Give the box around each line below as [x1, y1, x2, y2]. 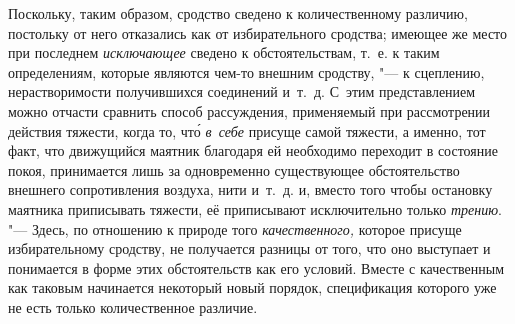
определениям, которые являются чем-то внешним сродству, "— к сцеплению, [8, 61, 485, 82]
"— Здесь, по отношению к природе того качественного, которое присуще [8, 218, 462, 239]
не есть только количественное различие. [8, 296, 258, 317]
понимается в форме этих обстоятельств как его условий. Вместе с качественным [8, 257, 505, 278]
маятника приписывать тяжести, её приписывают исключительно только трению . [8, 198, 502, 219]
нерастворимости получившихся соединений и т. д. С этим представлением [8, 81, 476, 102]
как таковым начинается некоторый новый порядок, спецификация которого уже [8, 277, 497, 298]
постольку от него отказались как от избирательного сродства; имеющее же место [8, 22, 508, 43]
